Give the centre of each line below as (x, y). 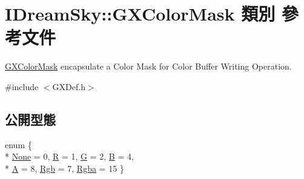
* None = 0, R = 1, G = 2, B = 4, (69, 156)
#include (22, 86)
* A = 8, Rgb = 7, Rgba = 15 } (64, 168)
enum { (18, 144)
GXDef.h (69, 86)
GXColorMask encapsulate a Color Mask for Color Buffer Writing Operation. (148, 66)
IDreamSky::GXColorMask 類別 (140, 14)
